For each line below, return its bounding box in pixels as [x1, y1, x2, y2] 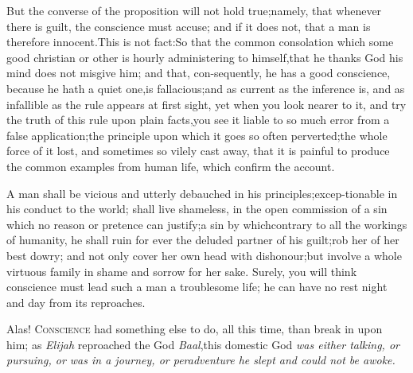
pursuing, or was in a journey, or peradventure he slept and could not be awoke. [6, 352, 395, 368]
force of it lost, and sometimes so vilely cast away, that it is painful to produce [6, 142, 390, 159]
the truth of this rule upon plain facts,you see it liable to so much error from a [6, 111, 390, 128]
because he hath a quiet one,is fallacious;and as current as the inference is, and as [6, 80, 405, 96]
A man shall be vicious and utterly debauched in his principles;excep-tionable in [6, 185, 398, 201]
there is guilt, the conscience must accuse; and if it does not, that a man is [6, 17, 371, 34]
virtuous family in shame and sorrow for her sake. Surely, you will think [6, 262, 357, 279]
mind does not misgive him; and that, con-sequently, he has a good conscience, [6, 64, 391, 81]
